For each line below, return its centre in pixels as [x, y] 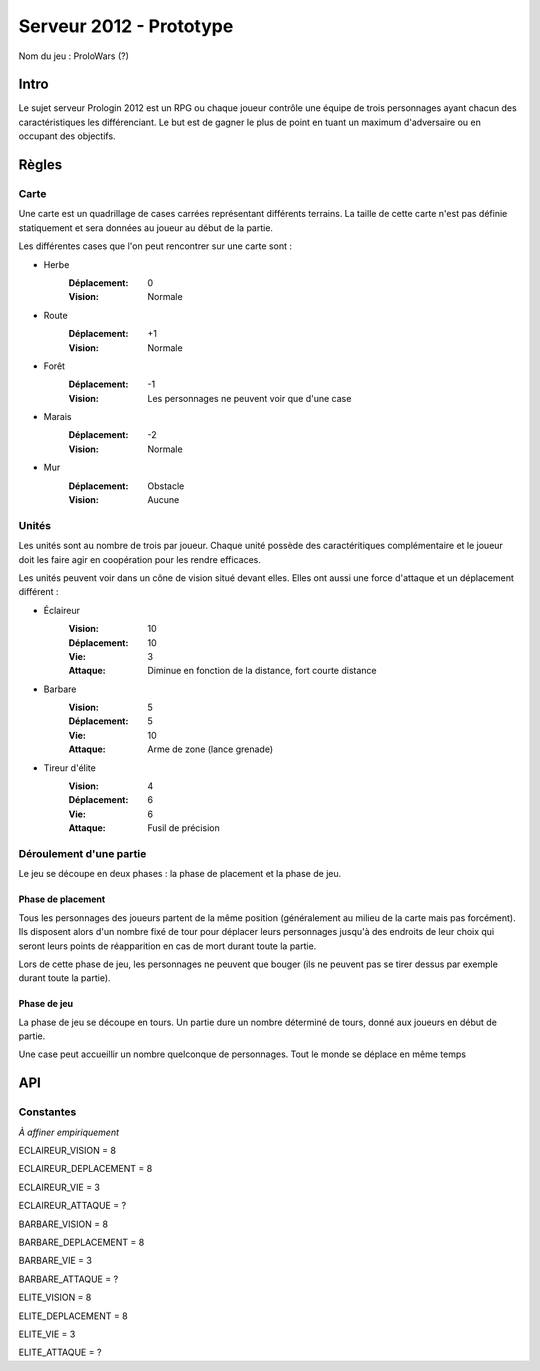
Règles [40, 165]
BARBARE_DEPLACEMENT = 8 [81, 1242]
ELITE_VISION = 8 [55, 1297]
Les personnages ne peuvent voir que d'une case [249, 398]
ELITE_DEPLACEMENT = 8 [73, 1316]
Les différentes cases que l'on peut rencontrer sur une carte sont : [155, 246]
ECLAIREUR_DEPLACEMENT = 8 [85, 1169]
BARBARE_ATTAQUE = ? [68, 1279]
